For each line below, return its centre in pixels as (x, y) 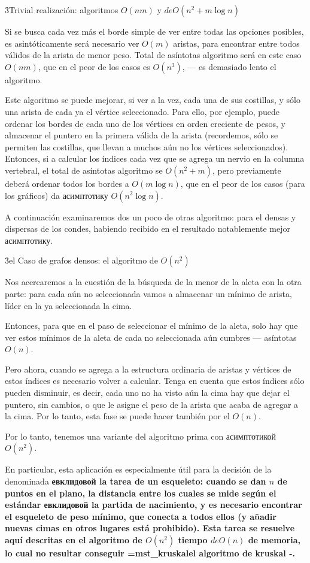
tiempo (193, 540)
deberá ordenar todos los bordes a (67, 183)
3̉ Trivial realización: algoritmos (62, 10)
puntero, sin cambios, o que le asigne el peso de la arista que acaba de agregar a (152, 404)
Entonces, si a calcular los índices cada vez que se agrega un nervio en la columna (155, 158)
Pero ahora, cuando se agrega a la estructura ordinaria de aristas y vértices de (148, 369)
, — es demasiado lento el (229, 66)
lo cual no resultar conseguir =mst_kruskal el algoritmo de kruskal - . (150, 553)
